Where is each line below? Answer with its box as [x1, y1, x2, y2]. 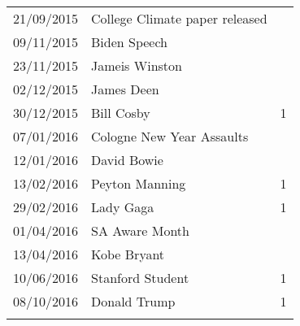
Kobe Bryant [91, 245, 165, 263]
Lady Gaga [91, 198, 154, 216]
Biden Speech [91, 33, 168, 51]
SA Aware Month [91, 221, 189, 240]
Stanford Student [91, 268, 189, 287]
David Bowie [91, 150, 163, 169]
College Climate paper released [91, 9, 267, 28]
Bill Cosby [91, 103, 150, 122]
